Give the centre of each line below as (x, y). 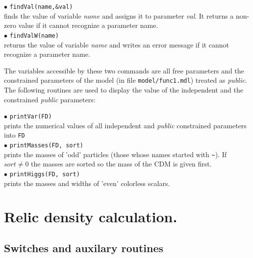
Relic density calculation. (91, 217)
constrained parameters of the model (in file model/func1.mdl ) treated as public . (126, 80)
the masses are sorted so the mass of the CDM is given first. (121, 164)
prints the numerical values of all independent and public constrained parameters (125, 125)
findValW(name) (34, 35)
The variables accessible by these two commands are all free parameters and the (124, 70)
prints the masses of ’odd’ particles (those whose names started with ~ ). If (115, 154)
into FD (14, 135)
